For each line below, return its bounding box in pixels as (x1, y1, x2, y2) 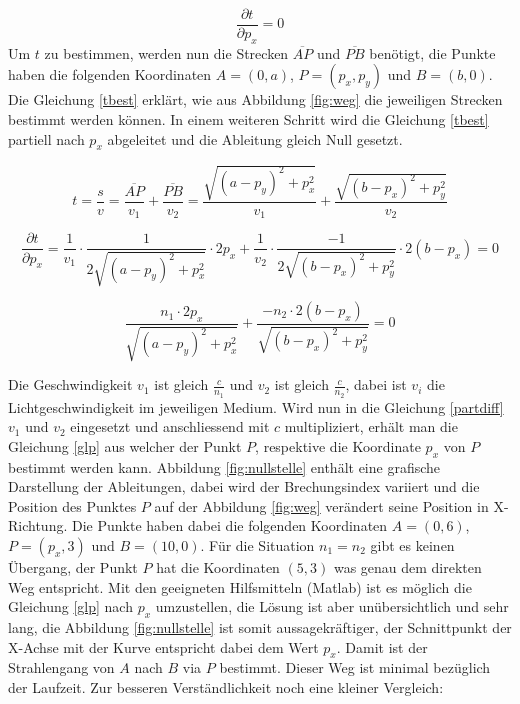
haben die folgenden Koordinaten (8, 64, 212, 85)
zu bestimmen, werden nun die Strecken (44, 42, 289, 63)
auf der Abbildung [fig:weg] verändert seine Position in (154, 495, 489, 516)
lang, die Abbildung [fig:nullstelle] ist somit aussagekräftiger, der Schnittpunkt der (8, 616, 512, 637)
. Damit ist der (336, 636, 428, 657)
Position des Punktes (8, 495, 137, 516)
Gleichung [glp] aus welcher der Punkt (8, 435, 242, 456)
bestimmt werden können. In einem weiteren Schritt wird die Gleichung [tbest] (8, 109, 489, 130)
